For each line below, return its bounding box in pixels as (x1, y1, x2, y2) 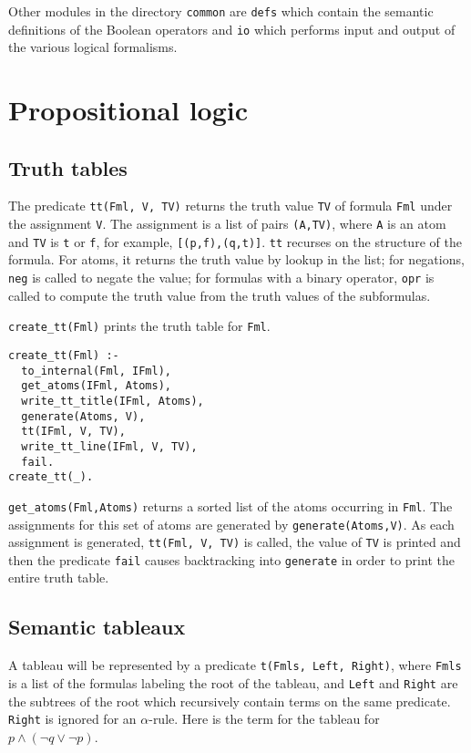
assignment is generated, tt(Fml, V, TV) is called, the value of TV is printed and (8, 532, 461, 552)
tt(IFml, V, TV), (21, 425, 126, 438)
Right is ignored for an (8, 709, 137, 728)
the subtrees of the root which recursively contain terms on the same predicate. (8, 691, 451, 710)
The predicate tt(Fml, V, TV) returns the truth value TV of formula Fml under (8, 196, 453, 215)
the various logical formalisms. (8, 37, 178, 57)
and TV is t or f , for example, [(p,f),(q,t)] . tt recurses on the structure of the (8, 232, 462, 251)
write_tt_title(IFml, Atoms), (21, 394, 204, 407)
